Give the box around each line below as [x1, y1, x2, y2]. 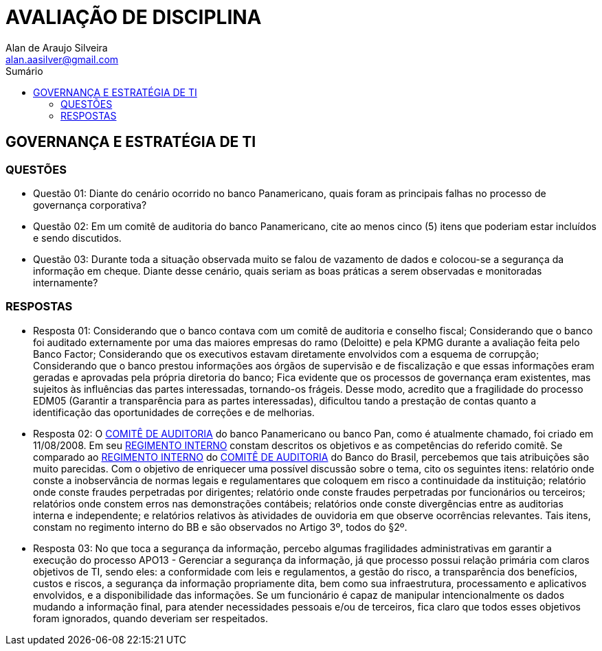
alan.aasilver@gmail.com [5, 53, 119, 65]
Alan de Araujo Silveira [5, 41, 108, 54]
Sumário [5, 65, 43, 77]
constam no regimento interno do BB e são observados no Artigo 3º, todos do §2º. [33, 521, 408, 533]
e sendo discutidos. [33, 231, 122, 244]
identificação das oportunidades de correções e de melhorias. [33, 406, 315, 418]
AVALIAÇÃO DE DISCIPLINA [5, 5, 262, 29]
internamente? [33, 276, 98, 288]
